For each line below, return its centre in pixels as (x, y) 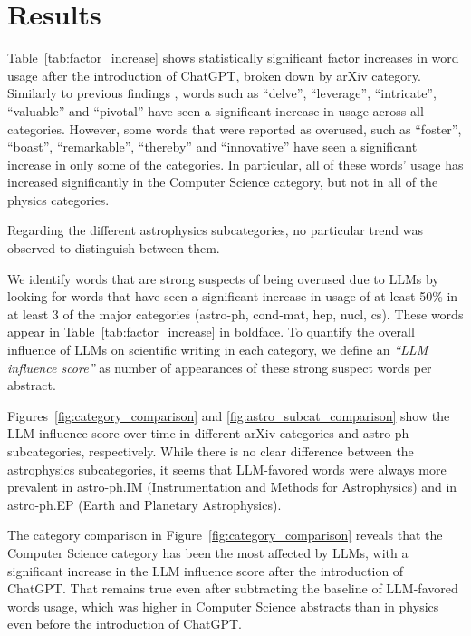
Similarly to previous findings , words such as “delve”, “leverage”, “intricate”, (222, 93)
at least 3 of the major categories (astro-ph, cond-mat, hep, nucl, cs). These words (235, 313)
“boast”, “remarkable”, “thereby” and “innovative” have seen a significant (212, 147)
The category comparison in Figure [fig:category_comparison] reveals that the (225, 535)
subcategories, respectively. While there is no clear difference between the (211, 451)
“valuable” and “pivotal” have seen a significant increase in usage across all (216, 110)
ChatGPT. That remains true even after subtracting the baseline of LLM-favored (233, 588)
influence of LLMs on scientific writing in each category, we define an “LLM (218, 350)
